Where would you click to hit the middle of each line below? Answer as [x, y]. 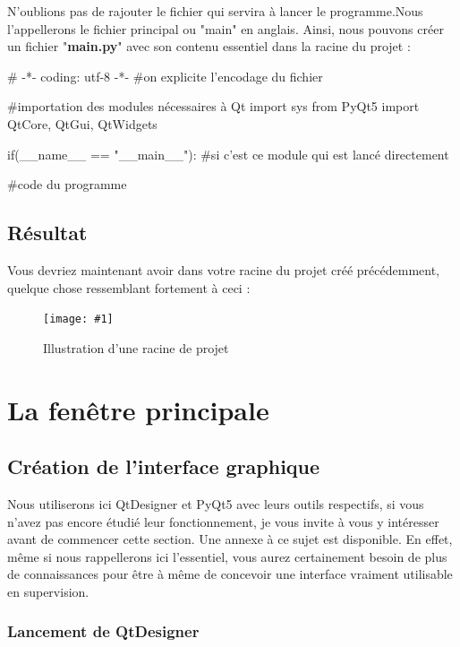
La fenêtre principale [138, 409]
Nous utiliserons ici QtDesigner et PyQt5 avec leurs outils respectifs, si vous [216, 503]
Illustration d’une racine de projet [136, 347]
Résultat [47, 233]
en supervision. [48, 591]
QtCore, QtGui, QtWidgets [82, 123]
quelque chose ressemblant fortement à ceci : [129, 287]
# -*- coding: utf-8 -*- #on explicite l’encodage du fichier [165, 76]
